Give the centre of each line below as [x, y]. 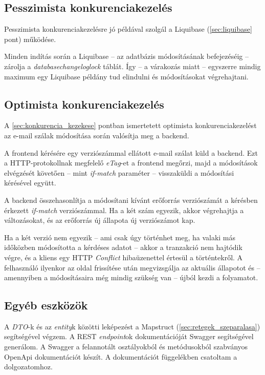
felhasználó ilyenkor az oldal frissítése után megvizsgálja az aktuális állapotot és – [132, 267]
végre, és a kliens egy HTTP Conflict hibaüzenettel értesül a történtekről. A [124, 257]
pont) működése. [30, 39]
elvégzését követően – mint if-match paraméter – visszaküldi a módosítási [119, 172]
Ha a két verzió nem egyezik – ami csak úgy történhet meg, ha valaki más [120, 237]
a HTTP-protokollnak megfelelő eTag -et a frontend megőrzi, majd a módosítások [131, 163]
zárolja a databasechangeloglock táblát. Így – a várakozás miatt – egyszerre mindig [132, 66]
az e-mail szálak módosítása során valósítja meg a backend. [97, 135]
